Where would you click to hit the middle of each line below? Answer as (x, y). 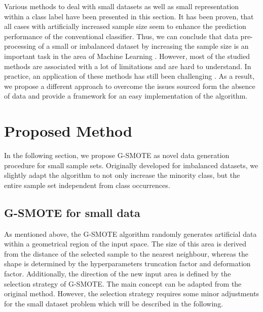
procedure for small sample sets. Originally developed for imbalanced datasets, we (131, 165)
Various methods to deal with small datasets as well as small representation (122, 6)
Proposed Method (68, 131)
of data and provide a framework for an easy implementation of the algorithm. (126, 96)
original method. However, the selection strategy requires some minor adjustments (132, 293)
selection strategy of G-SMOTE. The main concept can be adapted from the (123, 283)
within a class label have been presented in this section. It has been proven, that (129, 16)
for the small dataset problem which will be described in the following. (114, 303)
